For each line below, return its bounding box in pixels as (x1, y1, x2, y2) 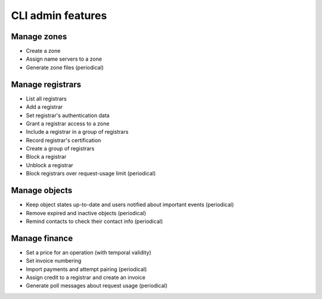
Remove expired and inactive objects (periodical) (26, 209, 146, 216)
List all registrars (26, 95, 67, 102)
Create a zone (26, 48, 61, 55)
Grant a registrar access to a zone (26, 119, 110, 127)
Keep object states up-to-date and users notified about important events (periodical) (26, 201, 234, 208)
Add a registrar (26, 103, 63, 111)
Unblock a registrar (26, 161, 74, 169)
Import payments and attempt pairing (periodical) (26, 265, 147, 273)
